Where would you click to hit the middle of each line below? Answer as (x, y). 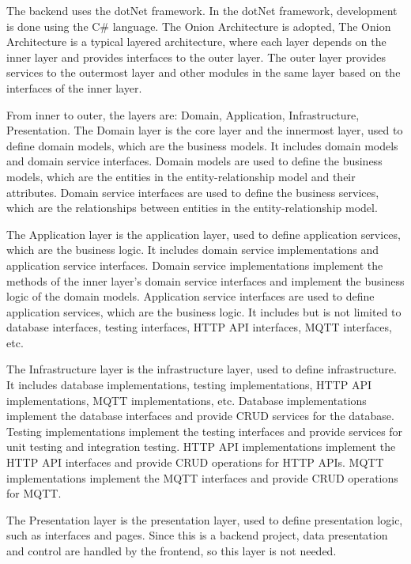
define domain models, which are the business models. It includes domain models (202, 145)
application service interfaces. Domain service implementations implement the (195, 265)
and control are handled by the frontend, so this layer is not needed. (172, 551)
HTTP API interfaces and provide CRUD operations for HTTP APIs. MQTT (195, 462)
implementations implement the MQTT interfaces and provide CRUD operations (202, 477)
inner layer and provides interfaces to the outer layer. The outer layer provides (196, 57)
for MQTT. (34, 493)
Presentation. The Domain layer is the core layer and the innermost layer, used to (205, 130)
